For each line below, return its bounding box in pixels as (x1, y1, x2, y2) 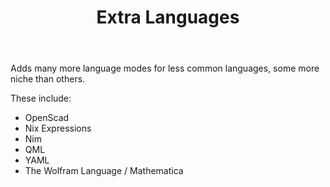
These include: (10, 92, 72, 105)
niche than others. (10, 73, 86, 85)
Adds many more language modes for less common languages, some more (10, 62, 320, 75)
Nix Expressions (24, 122, 92, 135)
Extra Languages (96, 6, 240, 29)
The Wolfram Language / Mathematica (24, 165, 184, 177)
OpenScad (24, 112, 70, 124)
